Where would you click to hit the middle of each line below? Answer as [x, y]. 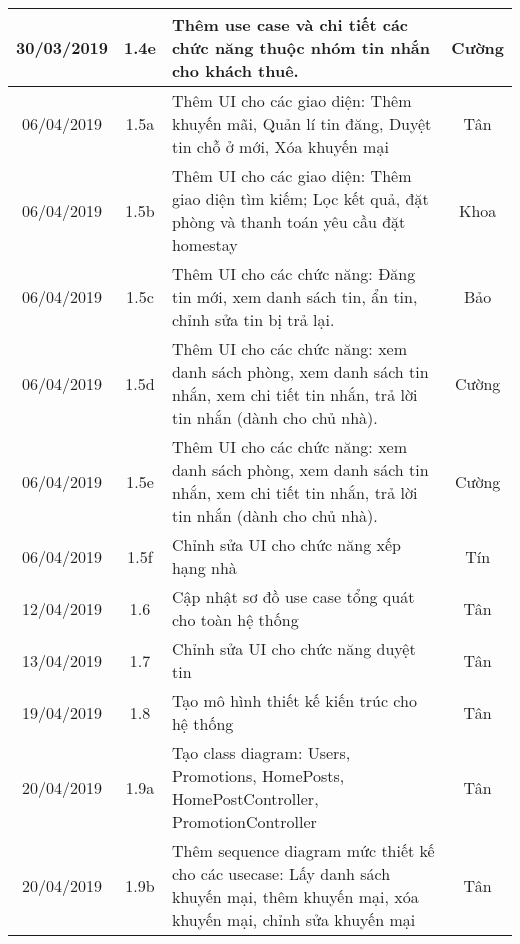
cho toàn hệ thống [235, 619]
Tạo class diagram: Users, [261, 752]
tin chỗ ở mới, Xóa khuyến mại [280, 146]
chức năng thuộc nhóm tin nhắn [301, 47]
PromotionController [244, 821]
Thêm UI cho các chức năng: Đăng [293, 273]
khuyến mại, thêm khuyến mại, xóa [295, 896]
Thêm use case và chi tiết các [290, 24]
